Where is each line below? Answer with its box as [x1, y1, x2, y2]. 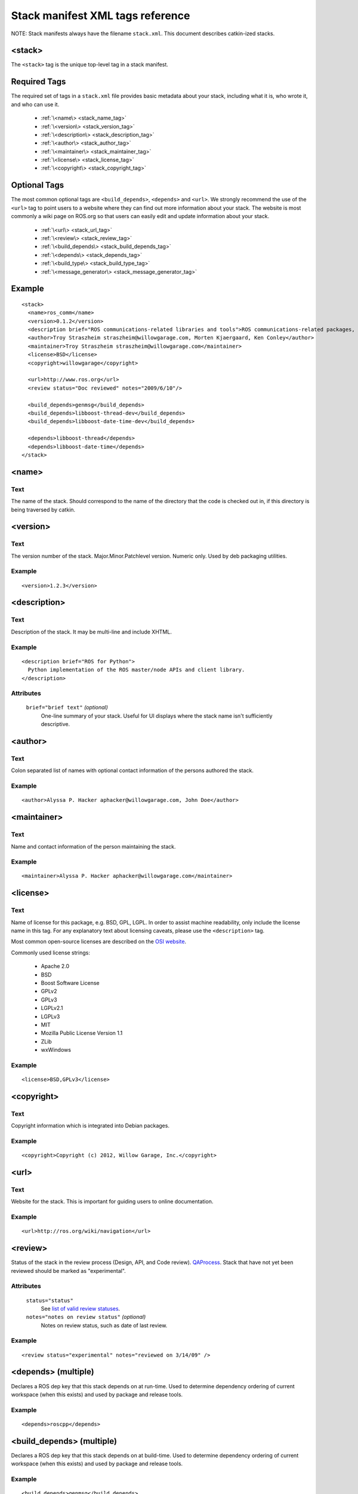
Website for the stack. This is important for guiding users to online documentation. [11, 1198, 214, 1205]
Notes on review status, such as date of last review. [41, 1321, 168, 1329]
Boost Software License [41, 979, 100, 986]
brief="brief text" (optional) [26, 704, 109, 711]
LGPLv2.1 [41, 1005, 63, 1012]
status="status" [26, 1297, 74, 1304]
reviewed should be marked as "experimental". [11, 1267, 126, 1274]
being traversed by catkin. [11, 506, 76, 513]
